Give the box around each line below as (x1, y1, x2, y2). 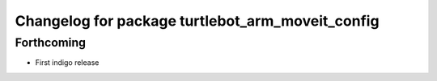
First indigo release (35, 58, 100, 67)
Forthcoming (15, 35, 87, 50)
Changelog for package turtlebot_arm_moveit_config (15, 12, 380, 30)
